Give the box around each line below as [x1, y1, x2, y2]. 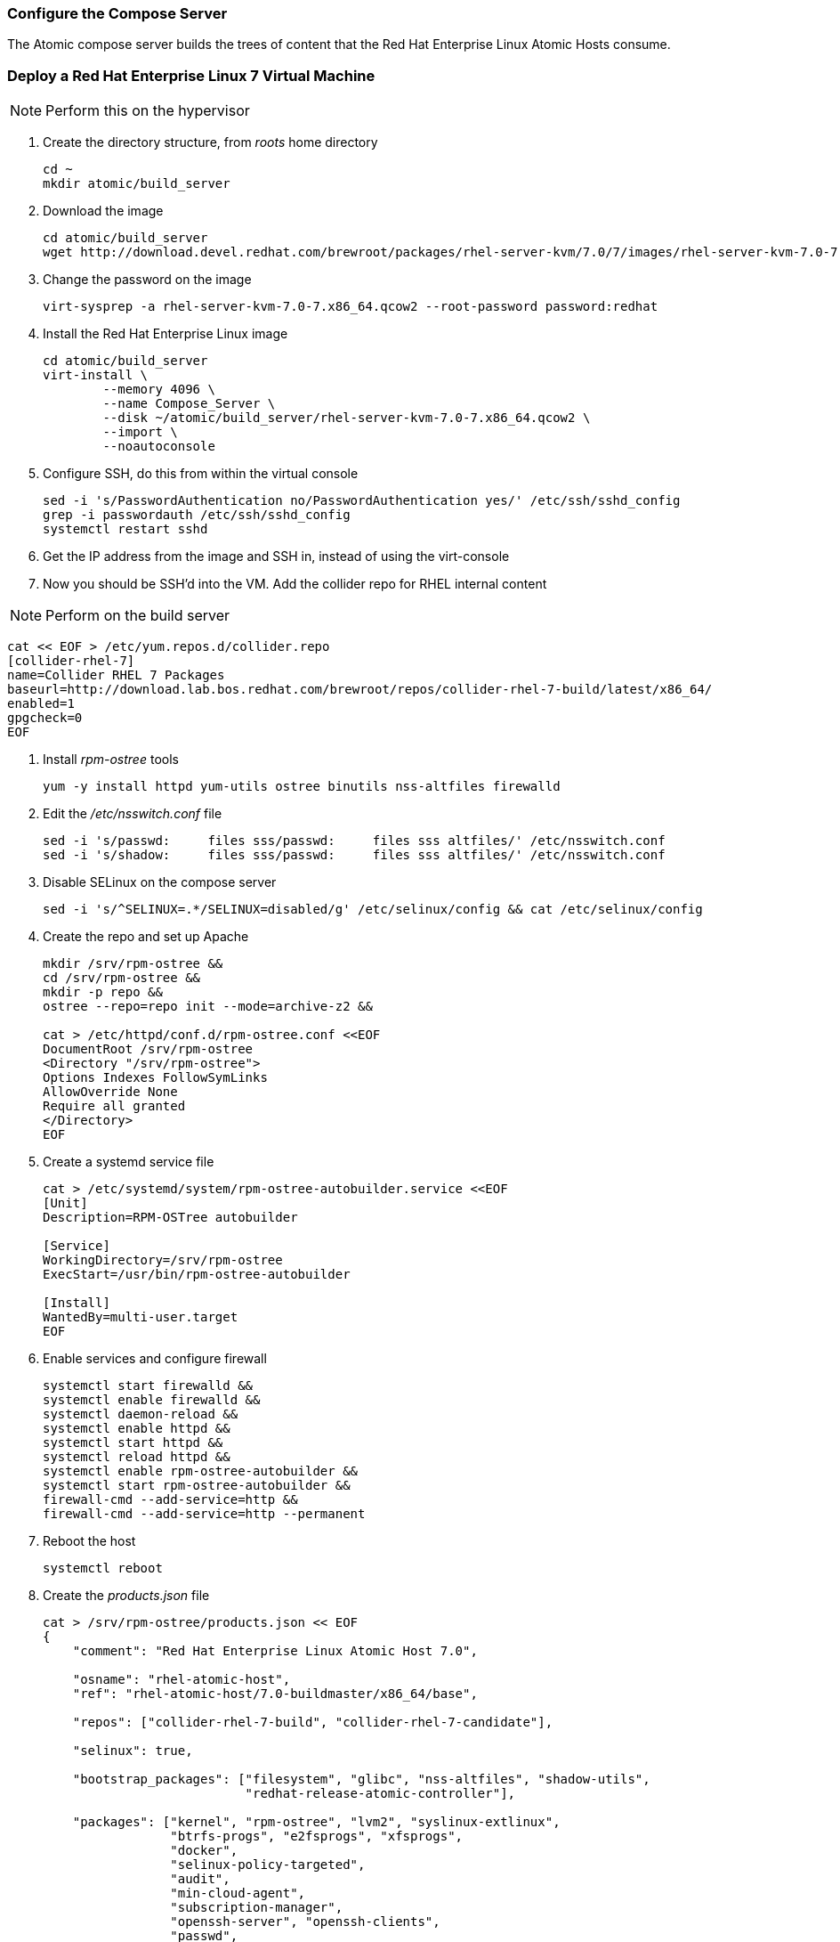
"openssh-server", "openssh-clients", [170, 1914, 440, 1930]
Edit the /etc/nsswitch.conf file [43, 806, 222, 822]
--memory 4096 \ [102, 382, 215, 397]
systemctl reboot [43, 1561, 163, 1576]
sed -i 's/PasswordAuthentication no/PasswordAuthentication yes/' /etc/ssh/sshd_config [43, 493, 681, 508]
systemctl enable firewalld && [43, 1393, 261, 1408]
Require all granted [43, 1099, 186, 1114]
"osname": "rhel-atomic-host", [72, 1672, 291, 1687]
